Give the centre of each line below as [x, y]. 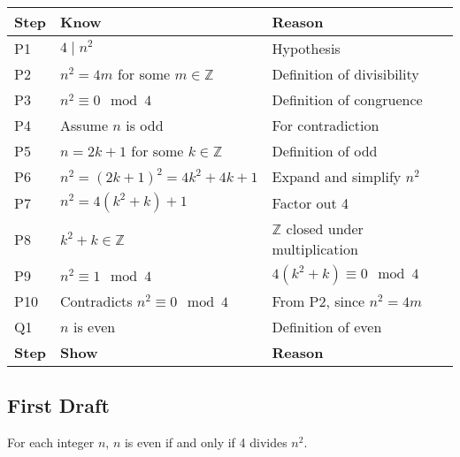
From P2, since [318, 301]
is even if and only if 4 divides [206, 442]
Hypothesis [306, 48]
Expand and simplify [337, 176]
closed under [325, 228]
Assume [84, 125]
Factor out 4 [310, 202]
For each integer [51, 442]
